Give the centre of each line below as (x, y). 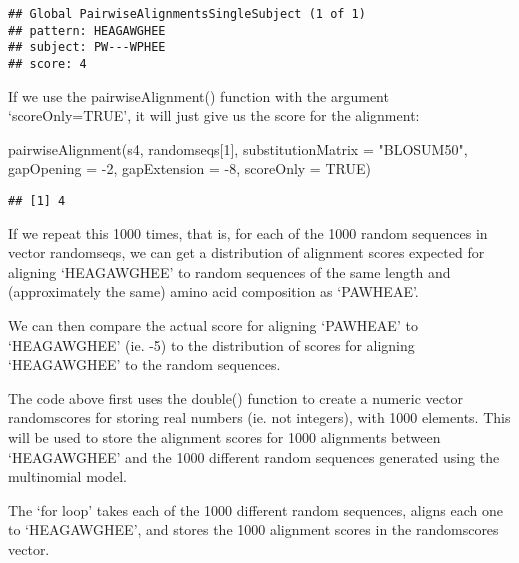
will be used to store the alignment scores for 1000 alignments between (224, 437)
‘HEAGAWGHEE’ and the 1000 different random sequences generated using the (254, 456)
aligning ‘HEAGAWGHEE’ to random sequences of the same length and (229, 271)
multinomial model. (68, 476)
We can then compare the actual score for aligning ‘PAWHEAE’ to (213, 325)
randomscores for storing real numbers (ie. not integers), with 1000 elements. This (259, 417)
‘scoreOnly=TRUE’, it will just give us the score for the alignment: (214, 115)
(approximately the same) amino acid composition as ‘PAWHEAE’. (213, 291)
